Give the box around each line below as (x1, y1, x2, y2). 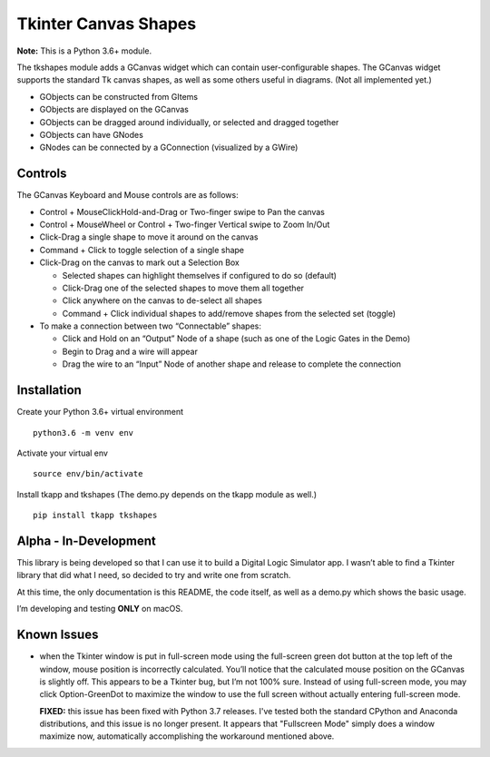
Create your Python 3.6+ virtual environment (16, 407, 184, 418)
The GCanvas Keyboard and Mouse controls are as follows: (16, 190, 240, 201)
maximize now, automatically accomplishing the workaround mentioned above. (39, 731, 335, 742)
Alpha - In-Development (16, 533, 156, 548)
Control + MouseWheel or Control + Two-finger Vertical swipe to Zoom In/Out (39, 219, 330, 230)
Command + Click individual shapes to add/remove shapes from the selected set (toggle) (62, 308, 397, 319)
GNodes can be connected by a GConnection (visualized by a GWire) (39, 142, 299, 153)
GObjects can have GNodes (39, 129, 144, 140)
